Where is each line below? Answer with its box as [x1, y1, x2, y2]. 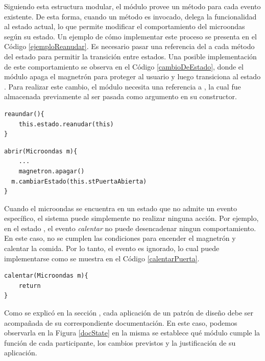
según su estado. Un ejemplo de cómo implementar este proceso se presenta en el [4, 31, 257, 41]
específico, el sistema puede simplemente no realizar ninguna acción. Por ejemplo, [4, 213, 259, 223]
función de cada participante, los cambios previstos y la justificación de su [4, 337, 236, 348]
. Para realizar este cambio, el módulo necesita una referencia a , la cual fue [4, 81, 241, 92]
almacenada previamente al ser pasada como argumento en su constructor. [4, 91, 237, 102]
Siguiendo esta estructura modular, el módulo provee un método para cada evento [4, 1, 261, 11]
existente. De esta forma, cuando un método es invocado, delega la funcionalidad [4, 11, 257, 21]
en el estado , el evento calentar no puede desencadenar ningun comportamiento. [4, 222, 256, 233]
